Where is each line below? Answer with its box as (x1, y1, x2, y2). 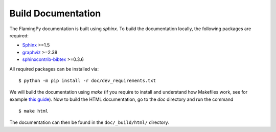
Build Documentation (9, 8, 101, 19)
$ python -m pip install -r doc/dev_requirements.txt (18, 77, 156, 83)
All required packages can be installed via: (9, 65, 99, 72)
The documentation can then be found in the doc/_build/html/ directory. (9, 119, 169, 125)
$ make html (18, 108, 49, 114)
